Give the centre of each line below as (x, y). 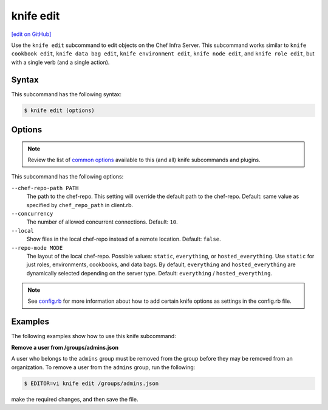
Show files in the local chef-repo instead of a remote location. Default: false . (124, 239)
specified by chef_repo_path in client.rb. (80, 205)
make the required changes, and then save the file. (75, 399)
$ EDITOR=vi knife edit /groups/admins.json (91, 383)
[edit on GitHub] (31, 34)
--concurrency (32, 214)
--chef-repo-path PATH (45, 188)
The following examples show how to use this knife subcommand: (94, 336)
